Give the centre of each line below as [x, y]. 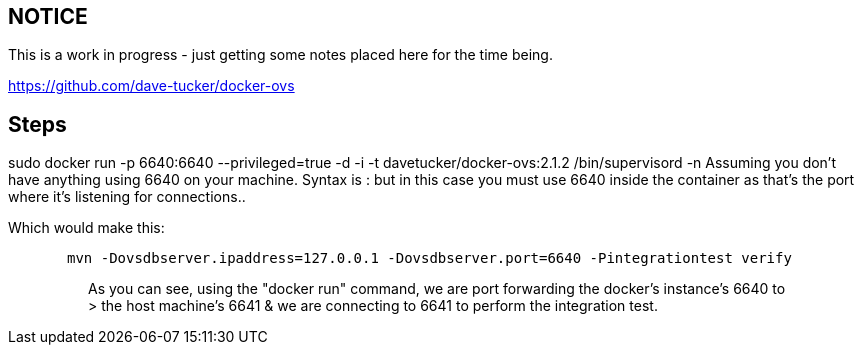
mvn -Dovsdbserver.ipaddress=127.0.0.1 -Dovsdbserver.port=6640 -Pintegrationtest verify [429, 258]
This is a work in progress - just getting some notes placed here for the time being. [280, 55]
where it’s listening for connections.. [127, 197]
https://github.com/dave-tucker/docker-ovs [151, 86]
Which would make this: [86, 228]
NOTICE [48, 16]
